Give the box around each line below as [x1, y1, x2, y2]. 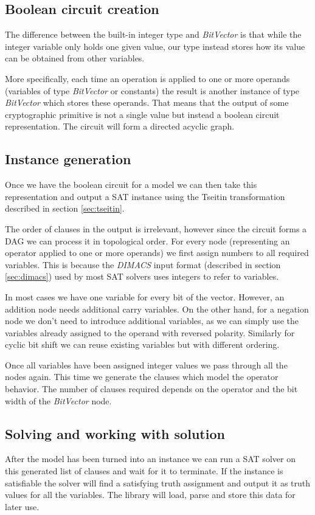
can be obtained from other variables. [5, 52, 145, 64]
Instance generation [5, 150, 131, 168]
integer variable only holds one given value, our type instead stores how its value [5, 40, 305, 52]
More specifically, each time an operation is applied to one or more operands [5, 72, 290, 85]
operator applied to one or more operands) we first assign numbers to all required [5, 246, 309, 259]
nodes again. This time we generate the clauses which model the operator [5, 370, 279, 383]
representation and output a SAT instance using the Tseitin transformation [5, 190, 285, 202]
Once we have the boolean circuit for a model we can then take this [5, 178, 257, 191]
